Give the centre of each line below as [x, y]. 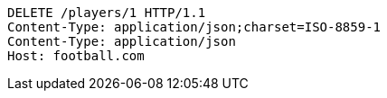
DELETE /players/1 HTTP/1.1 [107, 13]
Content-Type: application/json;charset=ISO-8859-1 [194, 27]
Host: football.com [76, 56]
